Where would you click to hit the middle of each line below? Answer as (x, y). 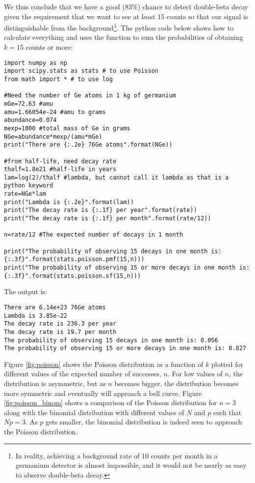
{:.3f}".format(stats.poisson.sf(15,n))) (73, 276)
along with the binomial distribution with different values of (94, 412)
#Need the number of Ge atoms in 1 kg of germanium (90, 96)
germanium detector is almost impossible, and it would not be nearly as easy (131, 465)
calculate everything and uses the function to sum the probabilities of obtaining (124, 37)
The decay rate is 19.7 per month (60, 332)
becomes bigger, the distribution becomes (177, 383)
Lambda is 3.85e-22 (36, 316)
